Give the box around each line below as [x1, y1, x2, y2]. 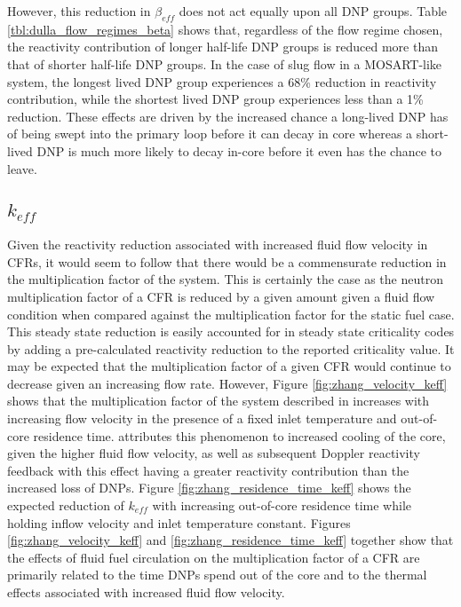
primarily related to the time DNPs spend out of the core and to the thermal [7, 565, 427, 584]
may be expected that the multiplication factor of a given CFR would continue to [7, 357, 451, 375]
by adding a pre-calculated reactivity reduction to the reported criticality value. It [7, 339, 455, 358]
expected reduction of [7, 496, 124, 515]
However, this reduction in [7, 2, 151, 20]
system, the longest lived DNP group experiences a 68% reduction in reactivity [7, 72, 437, 91]
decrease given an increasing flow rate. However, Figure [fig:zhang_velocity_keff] [7, 374, 448, 392]
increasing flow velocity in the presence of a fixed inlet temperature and [7, 409, 397, 428]
